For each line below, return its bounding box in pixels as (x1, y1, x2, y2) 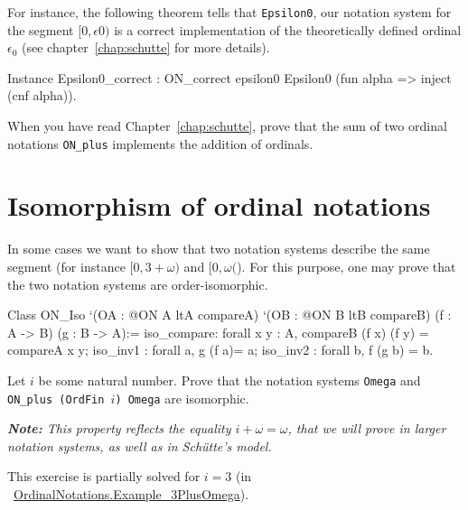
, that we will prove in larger (287, 419, 446, 438)
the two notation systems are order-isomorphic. (7, 274, 268, 293)
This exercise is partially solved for (7, 467, 201, 486)
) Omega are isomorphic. (115, 388, 249, 407)
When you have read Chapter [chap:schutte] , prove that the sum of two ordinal (7, 116, 447, 135)
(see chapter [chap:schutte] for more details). (22, 38, 270, 57)
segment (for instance (7, 257, 126, 275)
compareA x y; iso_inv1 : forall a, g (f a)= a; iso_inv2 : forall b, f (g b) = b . (7, 340, 434, 359)
